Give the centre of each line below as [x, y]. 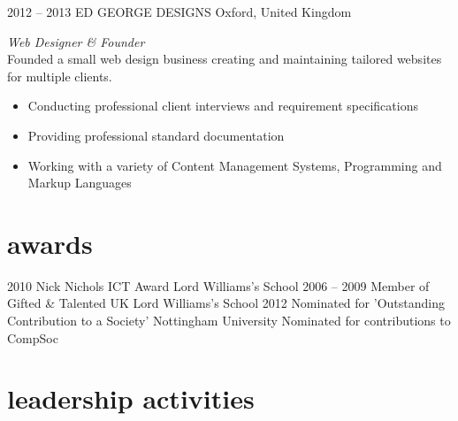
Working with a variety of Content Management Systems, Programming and [235, 165]
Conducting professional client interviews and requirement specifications [223, 106]
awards [50, 243]
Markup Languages [80, 183]
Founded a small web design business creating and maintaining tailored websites [225, 59]
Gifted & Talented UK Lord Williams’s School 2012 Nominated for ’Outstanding [226, 303]
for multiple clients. [60, 76]
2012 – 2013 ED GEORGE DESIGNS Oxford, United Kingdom [179, 11]
